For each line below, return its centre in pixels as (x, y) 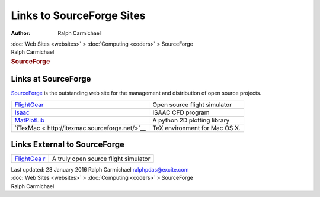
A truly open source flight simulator (101, 159)
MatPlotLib (30, 120)
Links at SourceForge (51, 79)
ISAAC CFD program (181, 112)
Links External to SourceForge (68, 144)
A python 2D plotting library (191, 120)
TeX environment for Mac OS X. (196, 128)
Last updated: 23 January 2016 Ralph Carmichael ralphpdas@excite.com (100, 170)
